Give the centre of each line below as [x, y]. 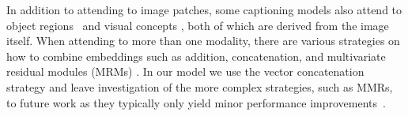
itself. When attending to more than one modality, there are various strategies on [203, 41]
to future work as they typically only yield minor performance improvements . [196, 102]
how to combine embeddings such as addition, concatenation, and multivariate [196, 56]
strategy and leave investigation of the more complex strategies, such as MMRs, [200, 86]
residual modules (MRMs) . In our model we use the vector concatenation [185, 71]
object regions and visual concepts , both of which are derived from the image [198, 25]
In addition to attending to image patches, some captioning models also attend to [204, 9]
